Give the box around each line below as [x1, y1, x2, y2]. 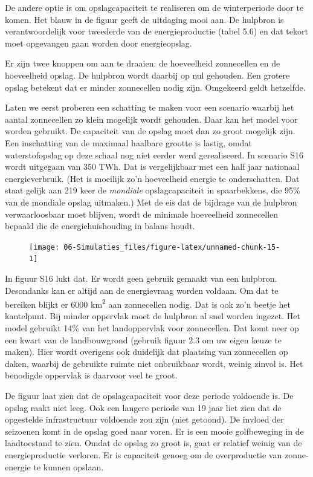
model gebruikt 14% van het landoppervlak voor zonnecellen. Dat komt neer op [5, 322, 299, 334]
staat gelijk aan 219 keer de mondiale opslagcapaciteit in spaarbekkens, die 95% [5, 184, 300, 196]
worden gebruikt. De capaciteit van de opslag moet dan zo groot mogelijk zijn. [5, 125, 295, 137]
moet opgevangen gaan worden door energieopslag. [5, 36, 192, 49]
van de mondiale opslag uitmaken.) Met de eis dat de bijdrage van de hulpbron [5, 195, 297, 208]
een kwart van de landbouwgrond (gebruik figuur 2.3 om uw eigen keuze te [5, 333, 282, 346]
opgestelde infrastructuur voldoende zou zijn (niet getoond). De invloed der [5, 413, 284, 426]
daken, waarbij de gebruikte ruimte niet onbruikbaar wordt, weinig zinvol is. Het [5, 357, 303, 369]
